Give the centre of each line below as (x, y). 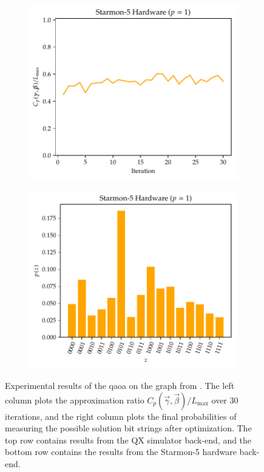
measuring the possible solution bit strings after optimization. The (128, 428)
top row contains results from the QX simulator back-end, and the (128, 440)
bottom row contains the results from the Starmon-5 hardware (121, 452)
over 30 (225, 400)
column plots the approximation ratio (75, 400)
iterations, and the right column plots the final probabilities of (121, 416)
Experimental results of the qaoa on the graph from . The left (120, 385)
